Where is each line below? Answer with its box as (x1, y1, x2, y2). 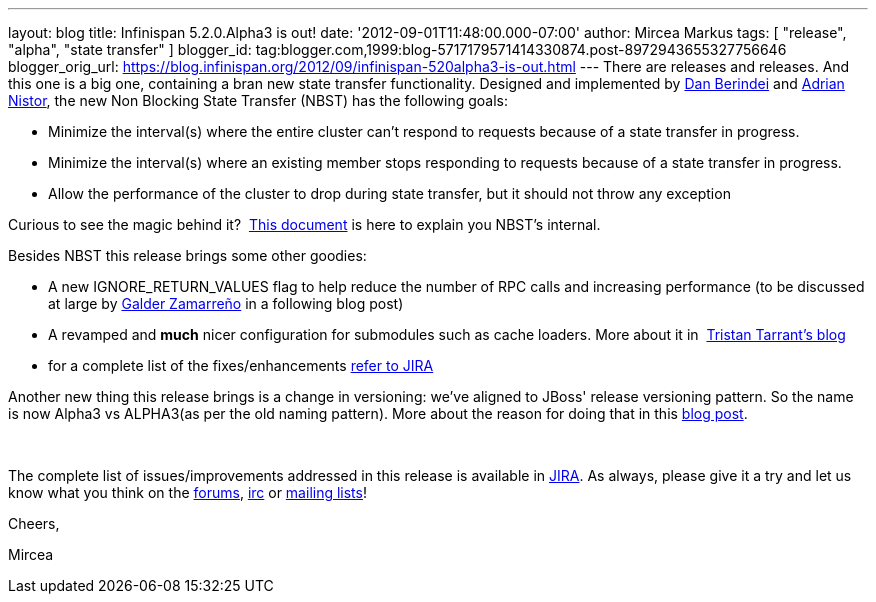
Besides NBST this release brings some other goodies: (8, 247, 367, 264)
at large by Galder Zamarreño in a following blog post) (48, 295, 404, 312)
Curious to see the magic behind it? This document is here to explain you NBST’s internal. (8, 216, 601, 233)
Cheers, (8, 515, 60, 532)
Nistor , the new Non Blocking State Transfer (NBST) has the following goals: (8, 92, 509, 109)
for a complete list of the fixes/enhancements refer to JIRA (48, 357, 434, 374)
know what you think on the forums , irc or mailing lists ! (8, 484, 367, 501)
